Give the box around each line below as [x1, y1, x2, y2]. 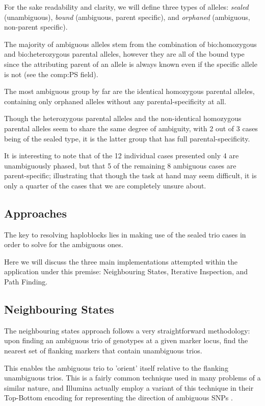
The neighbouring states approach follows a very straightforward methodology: [4, 325, 250, 336]
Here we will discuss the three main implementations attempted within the [4, 256, 238, 267]
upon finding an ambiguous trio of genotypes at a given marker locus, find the [4, 335, 248, 346]
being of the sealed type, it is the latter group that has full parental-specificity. [4, 133, 250, 144]
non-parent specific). [4, 21, 68, 32]
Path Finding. [4, 276, 48, 287]
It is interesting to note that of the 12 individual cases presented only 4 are [4, 150, 239, 161]
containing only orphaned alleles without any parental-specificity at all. [4, 95, 226, 106]
